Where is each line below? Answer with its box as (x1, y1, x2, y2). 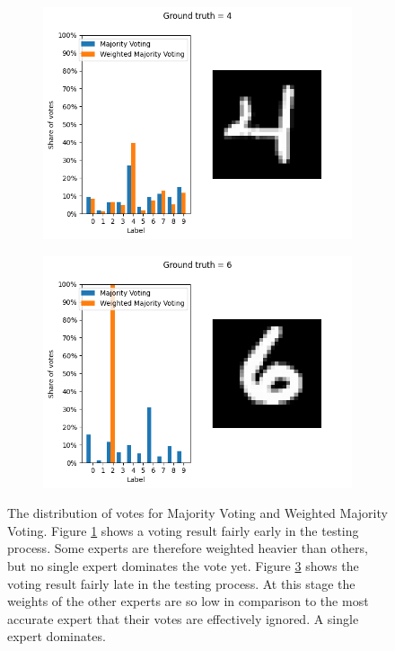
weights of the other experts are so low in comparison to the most (7, 592, 369, 611)
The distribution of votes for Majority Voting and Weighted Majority (7, 504, 388, 522)
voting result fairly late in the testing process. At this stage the (7, 574, 355, 593)
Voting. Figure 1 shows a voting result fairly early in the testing (7, 521, 359, 540)
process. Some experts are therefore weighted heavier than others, (7, 539, 368, 557)
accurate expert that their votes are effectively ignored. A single (7, 609, 359, 628)
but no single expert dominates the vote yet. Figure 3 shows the (7, 556, 359, 575)
